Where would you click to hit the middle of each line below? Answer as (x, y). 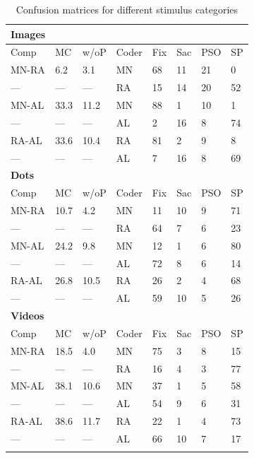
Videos (28, 316)
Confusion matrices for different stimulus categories (127, 9)
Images (28, 34)
